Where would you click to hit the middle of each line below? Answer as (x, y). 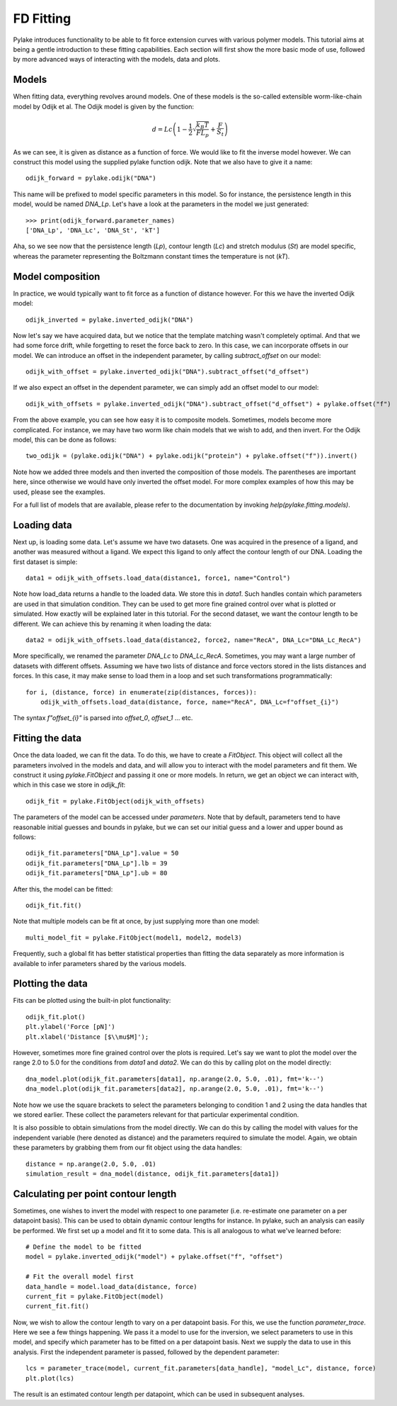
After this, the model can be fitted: (63, 889)
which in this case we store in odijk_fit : (69, 785)
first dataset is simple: (45, 562)
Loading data (42, 525)
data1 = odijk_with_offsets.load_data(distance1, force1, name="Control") (158, 578)
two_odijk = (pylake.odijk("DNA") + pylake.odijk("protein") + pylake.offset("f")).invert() (192, 456)
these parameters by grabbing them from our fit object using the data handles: (127, 1147)
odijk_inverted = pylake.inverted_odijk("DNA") (110, 320)
